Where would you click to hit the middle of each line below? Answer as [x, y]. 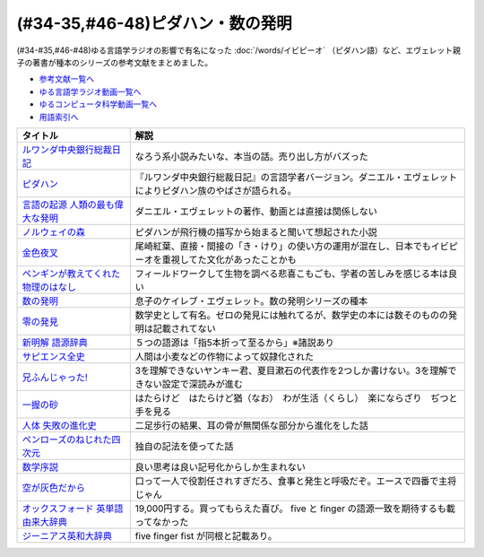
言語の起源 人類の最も [69, 205]
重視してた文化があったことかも [229, 259]
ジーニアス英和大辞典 [67, 535]
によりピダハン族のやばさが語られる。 [216, 190]
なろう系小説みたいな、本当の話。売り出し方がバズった [252, 156]
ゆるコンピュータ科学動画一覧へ [98, 104]
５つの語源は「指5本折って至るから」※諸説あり [235, 343]
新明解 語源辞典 [55, 343]
